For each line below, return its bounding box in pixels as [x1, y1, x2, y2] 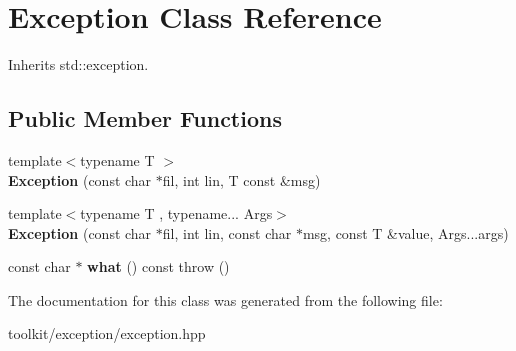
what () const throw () [87, 256, 230, 277]
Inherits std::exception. [8, 54, 149, 75]
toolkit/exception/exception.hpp [8, 323, 206, 344]
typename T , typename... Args [80, 203, 273, 224]
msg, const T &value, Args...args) [302, 222, 509, 243]
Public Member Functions [8, 103, 282, 134]
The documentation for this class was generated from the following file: [8, 289, 443, 310]
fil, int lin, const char [162, 222, 292, 243]
